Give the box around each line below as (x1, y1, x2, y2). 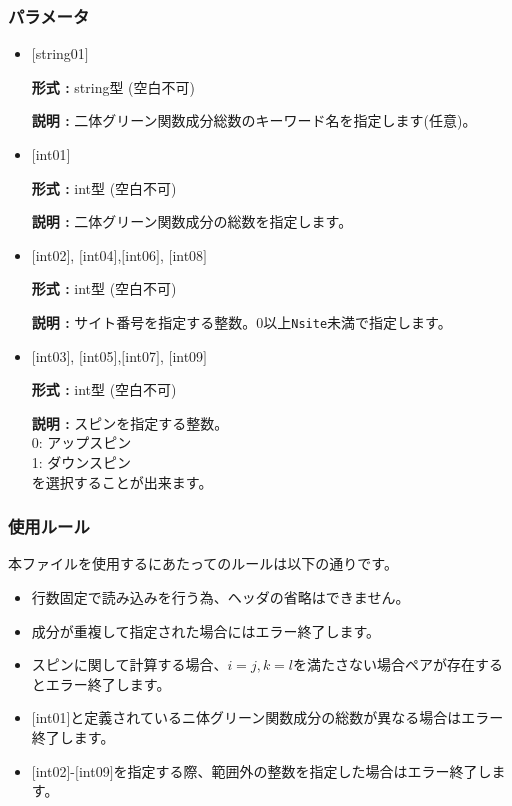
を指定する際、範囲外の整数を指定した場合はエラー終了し (113, 760, 492, 781)
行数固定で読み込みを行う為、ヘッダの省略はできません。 (31, 587, 410, 607)
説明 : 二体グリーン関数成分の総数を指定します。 (31, 211, 353, 232)
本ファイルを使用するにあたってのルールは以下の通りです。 (8, 553, 398, 574)
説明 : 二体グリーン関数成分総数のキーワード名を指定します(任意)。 (31, 110, 477, 131)
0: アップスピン (31, 432, 132, 453)
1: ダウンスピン (31, 452, 132, 472)
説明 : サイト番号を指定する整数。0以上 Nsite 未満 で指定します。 (31, 311, 452, 332)
